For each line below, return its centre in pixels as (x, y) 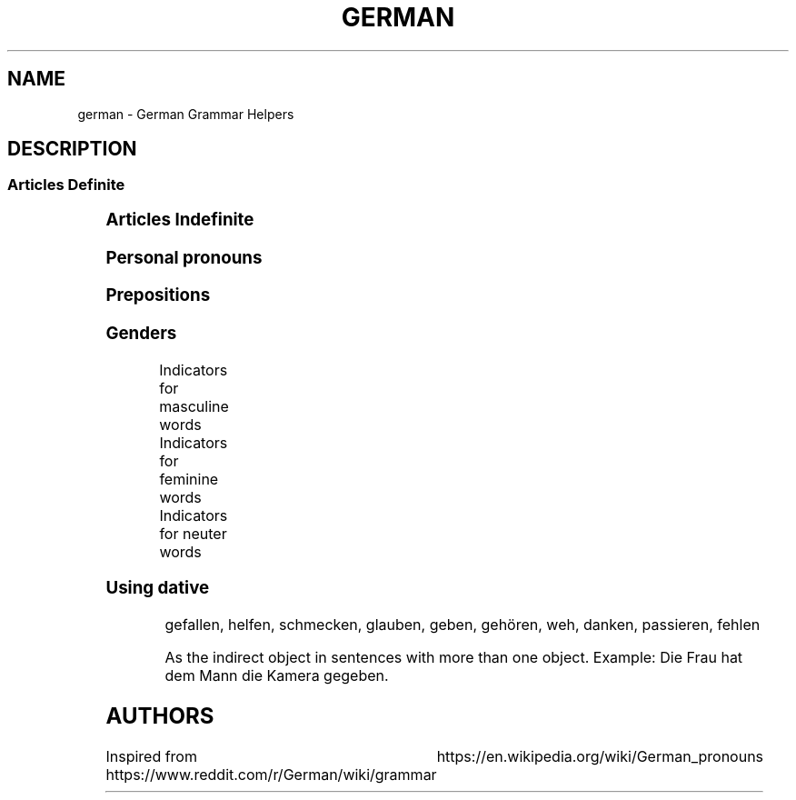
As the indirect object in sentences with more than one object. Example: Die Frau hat (454, 658)
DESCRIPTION (72, 149)
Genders (141, 333)
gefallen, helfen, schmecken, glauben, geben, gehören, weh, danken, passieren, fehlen (463, 625)
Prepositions (158, 295)
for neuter (193, 533)
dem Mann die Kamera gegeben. (277, 676)
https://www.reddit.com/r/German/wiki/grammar (271, 774)
